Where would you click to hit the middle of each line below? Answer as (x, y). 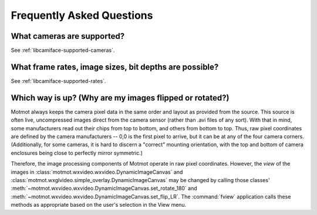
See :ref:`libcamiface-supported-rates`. (58, 81)
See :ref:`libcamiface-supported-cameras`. (63, 51)
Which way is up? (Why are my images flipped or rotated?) (120, 98)
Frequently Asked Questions (82, 15)
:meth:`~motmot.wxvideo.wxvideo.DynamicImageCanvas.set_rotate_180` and (104, 189)
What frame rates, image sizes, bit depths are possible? (115, 67)
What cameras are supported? (68, 36)
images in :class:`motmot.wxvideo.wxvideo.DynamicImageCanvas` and (97, 172)
